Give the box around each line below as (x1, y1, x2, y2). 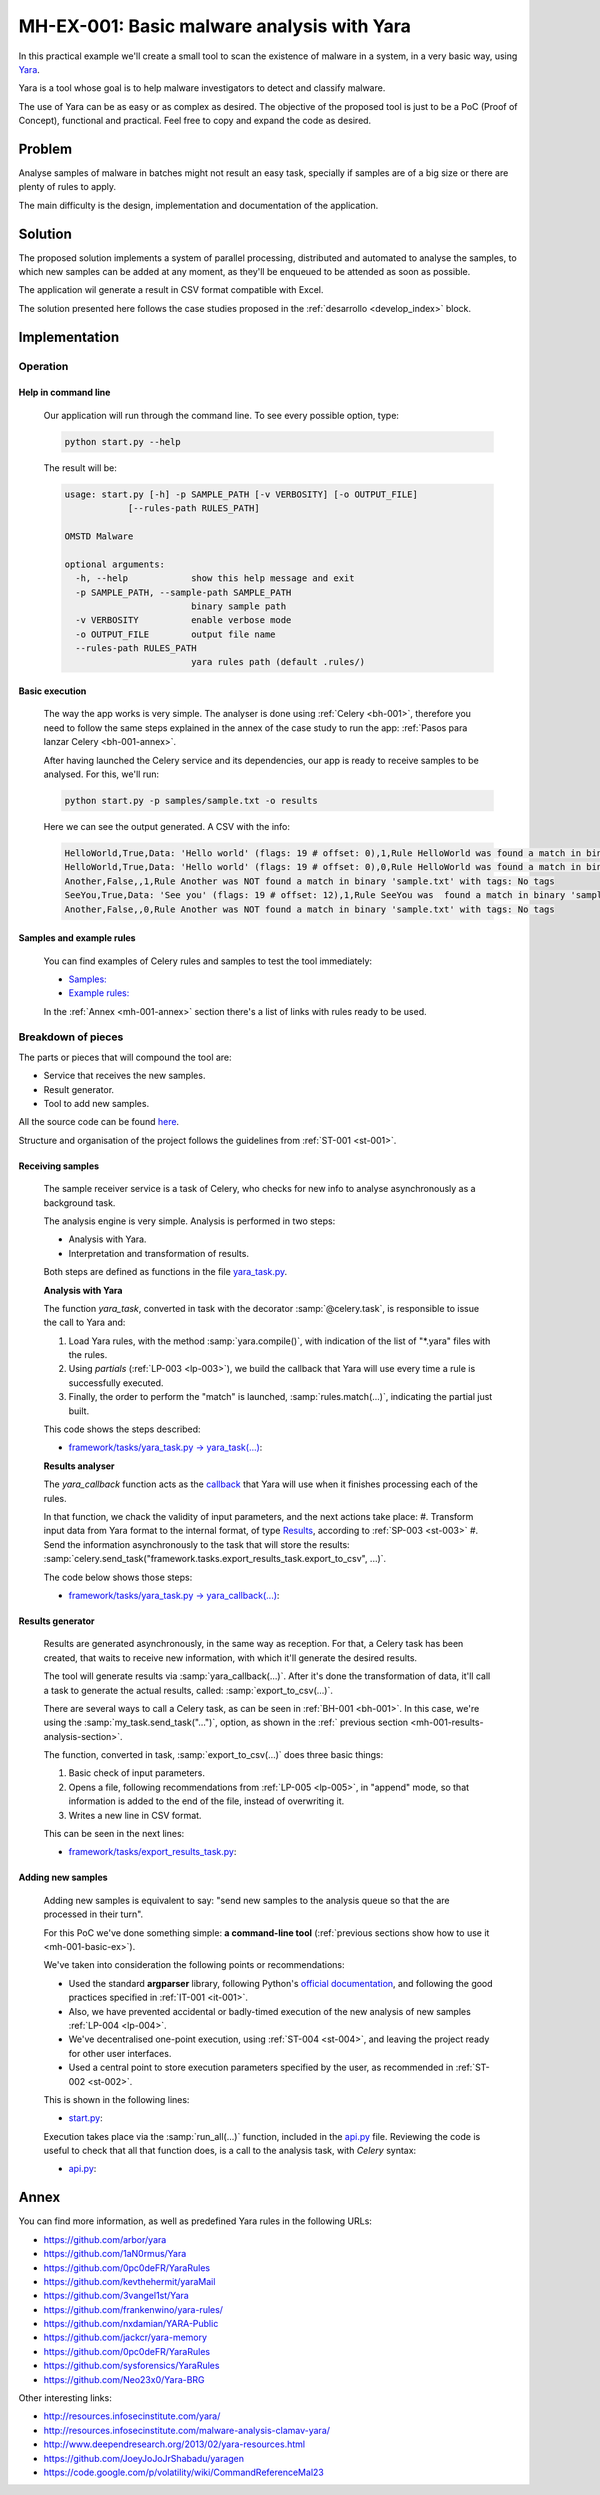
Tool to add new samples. (43, 1098, 150, 1110)
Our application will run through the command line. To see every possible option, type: (43, 409, 400, 421)
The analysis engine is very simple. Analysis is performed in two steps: (43, 1215, 336, 1227)
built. (68, 1405, 90, 1417)
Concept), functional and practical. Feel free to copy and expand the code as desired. (18, 115, 372, 127)
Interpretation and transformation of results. (68, 1247, 250, 1259)
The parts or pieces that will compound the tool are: (18, 1051, 232, 1063)
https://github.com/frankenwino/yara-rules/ (43, 2303, 224, 2315)
